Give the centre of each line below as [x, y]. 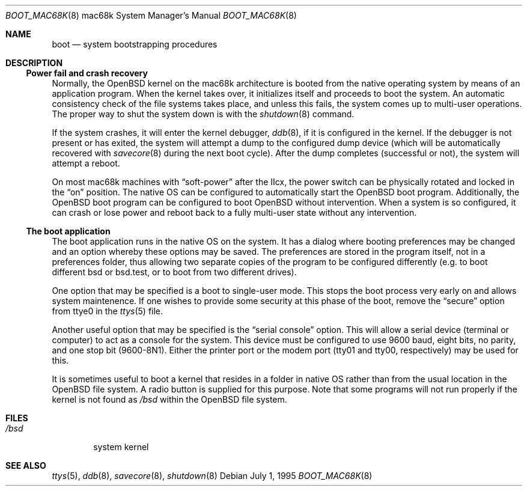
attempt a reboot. [86, 163]
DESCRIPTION [34, 63]
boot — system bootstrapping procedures [135, 44]
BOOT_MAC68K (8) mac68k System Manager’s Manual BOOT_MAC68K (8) [151, 15]
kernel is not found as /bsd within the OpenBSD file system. [169, 399]
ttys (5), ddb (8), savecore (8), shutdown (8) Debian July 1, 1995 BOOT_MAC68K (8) [212, 476]
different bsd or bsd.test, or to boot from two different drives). [174, 272]
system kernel [121, 447]
